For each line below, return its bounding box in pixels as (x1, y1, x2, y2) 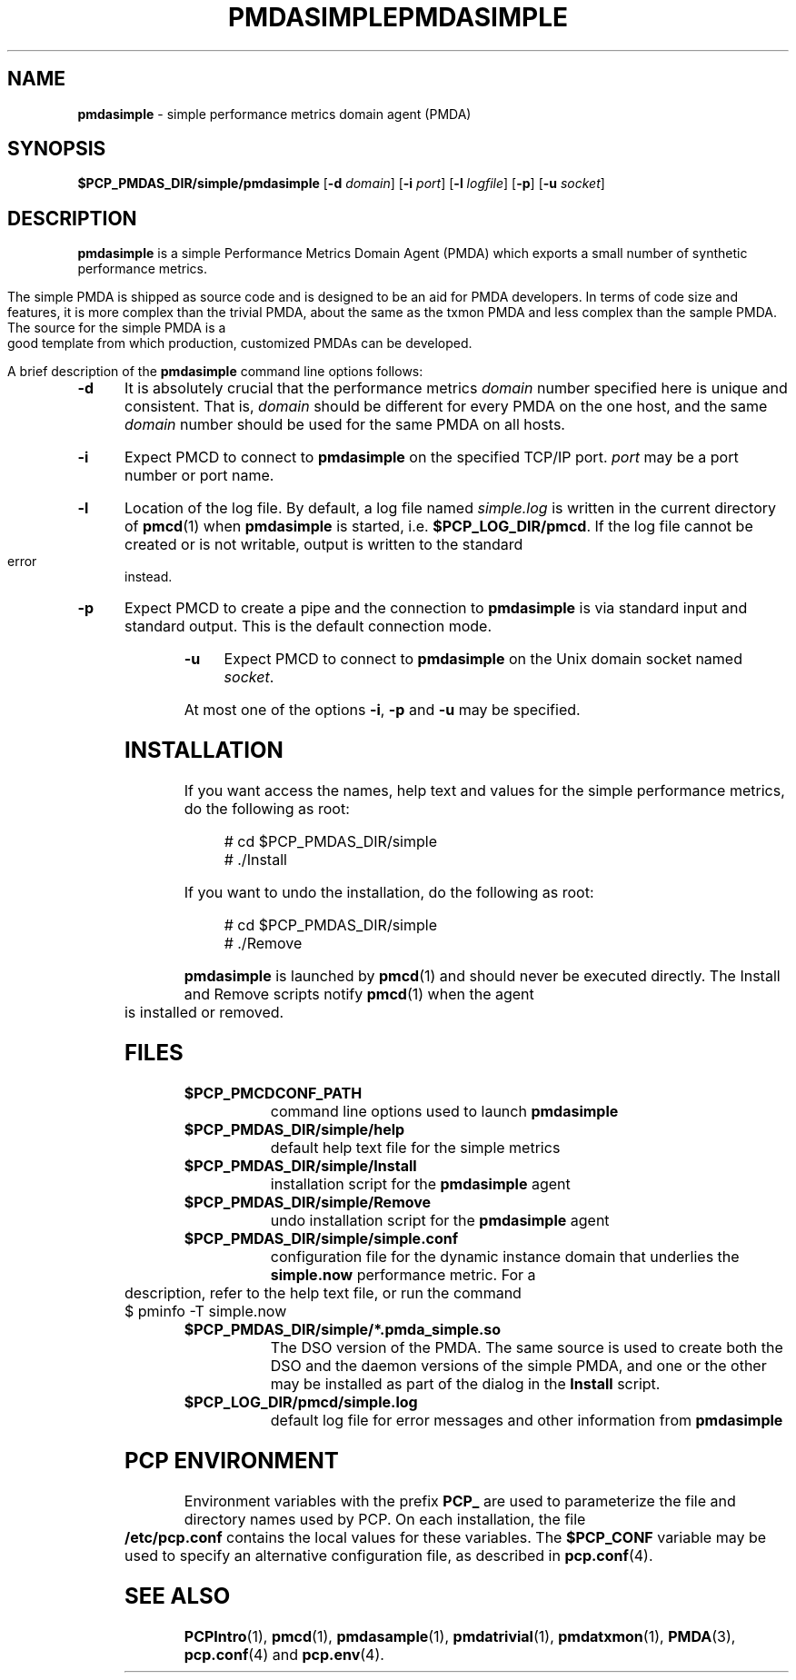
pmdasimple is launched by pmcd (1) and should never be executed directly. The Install (184, 967, 781, 986)
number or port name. (124, 466, 274, 485)
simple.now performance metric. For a (270, 1265, 536, 1284)
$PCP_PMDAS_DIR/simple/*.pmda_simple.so (184, 1319, 502, 1338)
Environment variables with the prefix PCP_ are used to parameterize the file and (184, 1491, 736, 1510)
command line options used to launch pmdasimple (270, 1101, 619, 1120)
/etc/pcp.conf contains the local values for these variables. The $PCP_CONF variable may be (124, 1527, 767, 1546)
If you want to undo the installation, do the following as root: (184, 883, 594, 902)
